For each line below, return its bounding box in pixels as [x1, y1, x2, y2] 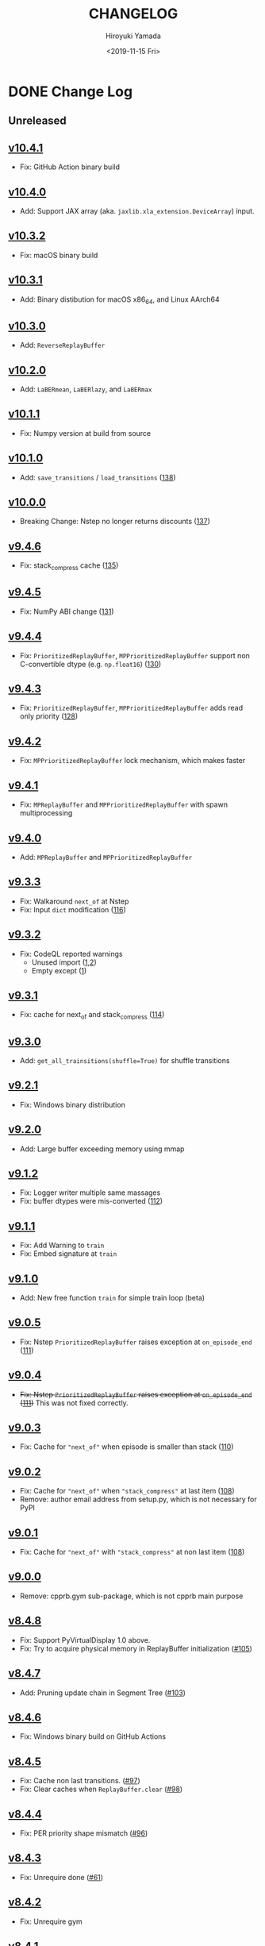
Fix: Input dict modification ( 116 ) [19, 904, 127, 914]
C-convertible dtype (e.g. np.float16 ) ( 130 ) [19, 659, 162, 669]
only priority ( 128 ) [19, 711, 79, 721]
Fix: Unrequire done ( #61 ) [19, 1872, 104, 1882]
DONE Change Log [8, 83, 133, 100]
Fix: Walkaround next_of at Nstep [19, 896, 129, 906]
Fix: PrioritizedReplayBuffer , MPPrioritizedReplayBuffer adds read [19, 703, 244, 713]
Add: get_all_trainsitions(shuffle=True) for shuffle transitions [19, 1055, 230, 1065]
